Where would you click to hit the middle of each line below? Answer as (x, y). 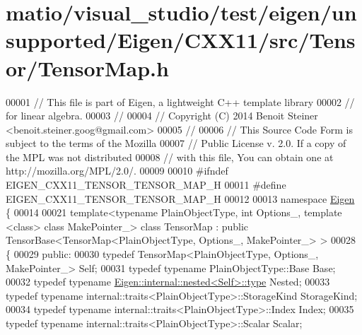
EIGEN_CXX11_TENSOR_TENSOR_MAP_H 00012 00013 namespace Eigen (180, 198)
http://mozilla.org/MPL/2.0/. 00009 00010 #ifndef (117, 171)
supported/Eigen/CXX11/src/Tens (181, 40)
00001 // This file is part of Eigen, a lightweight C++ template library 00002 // (180, 101)
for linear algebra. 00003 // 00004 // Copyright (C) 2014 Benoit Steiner (162, 116)
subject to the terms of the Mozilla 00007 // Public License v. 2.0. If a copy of (176, 143)
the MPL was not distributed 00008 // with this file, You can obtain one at (170, 157)
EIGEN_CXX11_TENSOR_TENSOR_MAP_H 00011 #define (146, 185)
